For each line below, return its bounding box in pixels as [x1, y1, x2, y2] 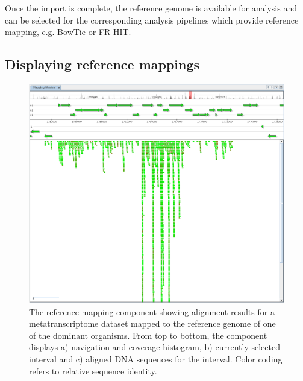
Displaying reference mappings [5, 55, 200, 74]
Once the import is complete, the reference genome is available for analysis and [5, 2, 297, 14]
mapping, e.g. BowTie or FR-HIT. [5, 25, 131, 38]
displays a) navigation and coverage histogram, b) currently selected [29, 341, 280, 353]
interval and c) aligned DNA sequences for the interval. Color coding [29, 352, 283, 365]
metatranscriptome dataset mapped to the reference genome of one [29, 317, 276, 330]
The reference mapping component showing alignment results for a [29, 305, 275, 318]
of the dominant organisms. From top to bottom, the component [29, 329, 267, 341]
